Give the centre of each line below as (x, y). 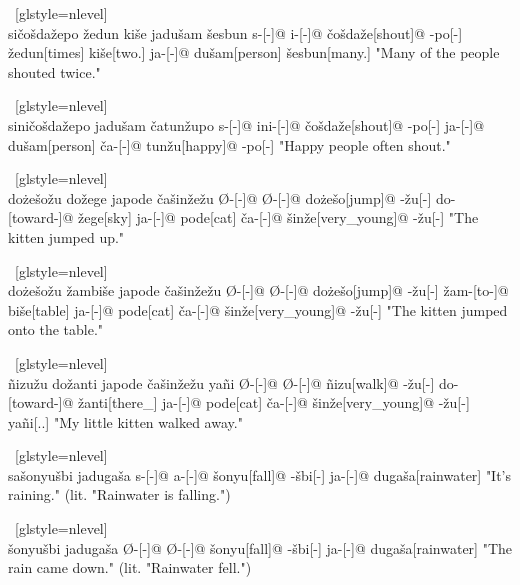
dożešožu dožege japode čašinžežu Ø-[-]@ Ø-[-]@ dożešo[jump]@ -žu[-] (220, 197)
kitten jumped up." (66, 236)
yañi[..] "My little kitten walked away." (125, 421)
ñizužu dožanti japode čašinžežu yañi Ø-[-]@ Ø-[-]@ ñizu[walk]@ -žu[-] (221, 382)
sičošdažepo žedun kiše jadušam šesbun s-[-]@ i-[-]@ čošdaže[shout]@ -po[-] (235, 32)
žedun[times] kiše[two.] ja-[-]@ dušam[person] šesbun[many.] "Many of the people (254, 52)
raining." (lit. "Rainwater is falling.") (119, 494)
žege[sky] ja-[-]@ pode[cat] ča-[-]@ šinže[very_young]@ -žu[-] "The (278, 217)
